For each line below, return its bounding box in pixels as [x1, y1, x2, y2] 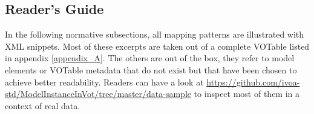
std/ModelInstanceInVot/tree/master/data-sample [5, 87, 191, 100]
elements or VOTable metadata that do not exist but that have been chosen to [5, 63, 297, 76]
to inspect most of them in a [194, 87, 300, 100]
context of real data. [5, 99, 80, 112]
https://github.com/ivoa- [206, 75, 300, 88]
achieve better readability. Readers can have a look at [5, 75, 204, 88]
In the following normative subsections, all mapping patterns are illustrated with [5, 28, 304, 41]
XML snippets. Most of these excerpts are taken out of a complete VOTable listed [5, 39, 310, 52]
